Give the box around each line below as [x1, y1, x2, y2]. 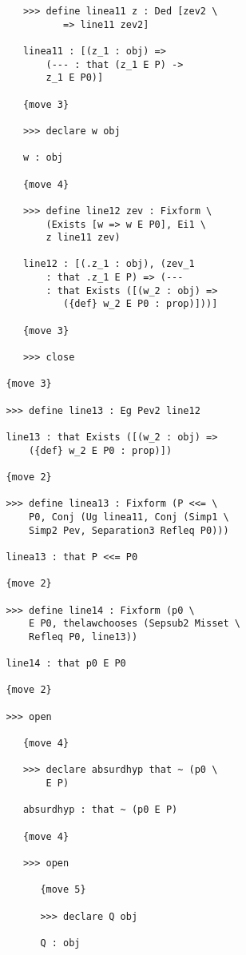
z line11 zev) [46, 232, 121, 244]
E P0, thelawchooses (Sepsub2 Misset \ [29, 618, 240, 630]
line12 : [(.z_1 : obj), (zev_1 [22, 258, 195, 270]
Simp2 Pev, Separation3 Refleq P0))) [29, 524, 229, 536]
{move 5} [40, 884, 86, 896]
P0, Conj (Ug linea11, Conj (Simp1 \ [29, 511, 229, 523]
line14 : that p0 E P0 [6, 658, 126, 670]
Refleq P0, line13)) [29, 631, 138, 643]
